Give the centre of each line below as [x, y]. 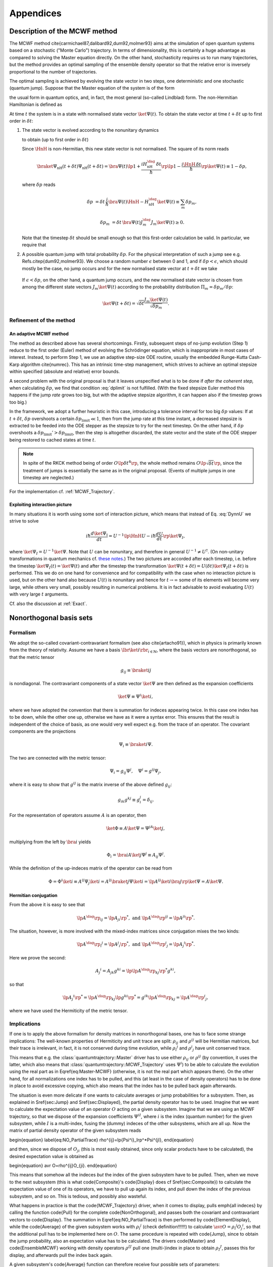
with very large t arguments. [39, 594]
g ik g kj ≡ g [129, 800]
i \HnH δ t [191, 164]
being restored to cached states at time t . [53, 440]
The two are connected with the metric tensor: [58, 758]
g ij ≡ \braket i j [136, 670]
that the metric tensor [32, 657]
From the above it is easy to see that [47, 905]
